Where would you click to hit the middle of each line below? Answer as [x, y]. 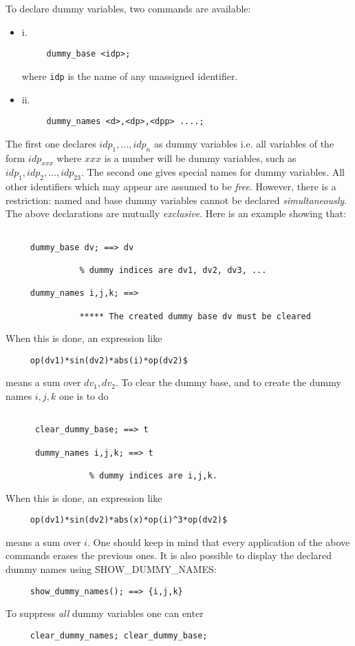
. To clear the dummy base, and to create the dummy [228, 382]
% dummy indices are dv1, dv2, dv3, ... [173, 270]
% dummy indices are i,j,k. [153, 475]
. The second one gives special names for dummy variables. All [213, 172]
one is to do [84, 396]
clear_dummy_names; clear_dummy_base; [119, 635]
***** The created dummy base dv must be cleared [195, 316]
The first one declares [51, 143]
